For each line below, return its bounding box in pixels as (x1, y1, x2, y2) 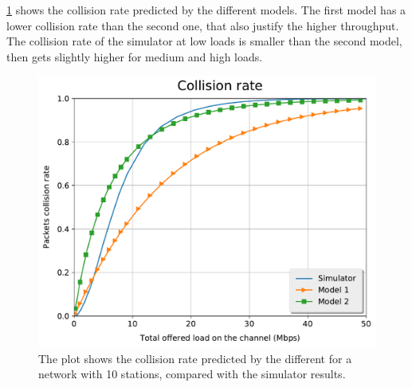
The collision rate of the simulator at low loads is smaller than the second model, (6, 33, 402, 49)
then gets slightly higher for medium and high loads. (6, 48, 263, 64)
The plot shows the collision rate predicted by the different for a (38, 350, 352, 366)
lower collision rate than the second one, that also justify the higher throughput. (6, 17, 399, 33)
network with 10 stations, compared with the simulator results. (38, 365, 346, 382)
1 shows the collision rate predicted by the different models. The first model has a (6, 2, 406, 18)
